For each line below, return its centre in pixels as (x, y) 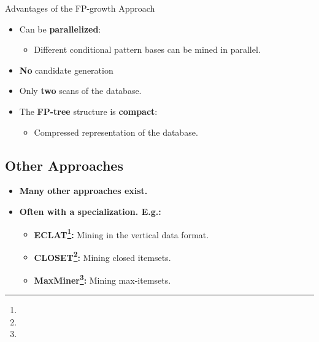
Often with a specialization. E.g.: (90, 211)
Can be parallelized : (60, 29)
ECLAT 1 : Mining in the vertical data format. (121, 233)
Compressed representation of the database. (116, 132)
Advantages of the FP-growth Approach (80, 8)
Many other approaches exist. (83, 191)
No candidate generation (66, 70)
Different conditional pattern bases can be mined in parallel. (147, 49)
